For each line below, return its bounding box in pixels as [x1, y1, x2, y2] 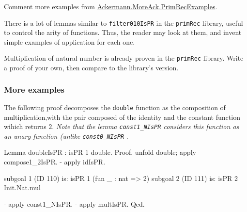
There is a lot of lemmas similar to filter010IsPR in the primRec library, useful [4, 17, 243, 28]
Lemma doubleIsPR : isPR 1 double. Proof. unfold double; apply [4, 147, 196, 157]
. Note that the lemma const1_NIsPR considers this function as [52, 121, 239, 131]
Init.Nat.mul [4, 182, 41, 193]
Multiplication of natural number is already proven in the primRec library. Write [4, 53, 244, 63]
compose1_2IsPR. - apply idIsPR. [4, 157, 106, 167]
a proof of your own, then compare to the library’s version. [4, 63, 179, 73]
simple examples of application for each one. [4, 36, 135, 47]
